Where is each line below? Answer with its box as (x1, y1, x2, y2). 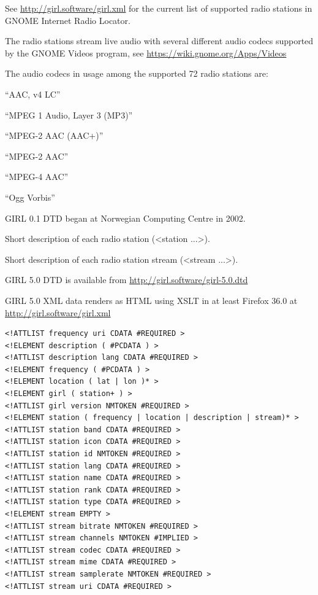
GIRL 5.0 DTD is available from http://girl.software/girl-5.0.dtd (5, 273, 248, 286)
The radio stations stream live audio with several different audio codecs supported (5, 34, 314, 47)
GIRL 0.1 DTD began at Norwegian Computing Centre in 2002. (5, 211, 246, 224)
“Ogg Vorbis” (5, 190, 55, 203)
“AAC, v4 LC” (5, 87, 61, 100)
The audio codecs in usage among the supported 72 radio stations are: (5, 67, 268, 80)
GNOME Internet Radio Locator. (5, 14, 131, 26)
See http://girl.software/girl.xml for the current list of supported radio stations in (5, 2, 312, 14)
